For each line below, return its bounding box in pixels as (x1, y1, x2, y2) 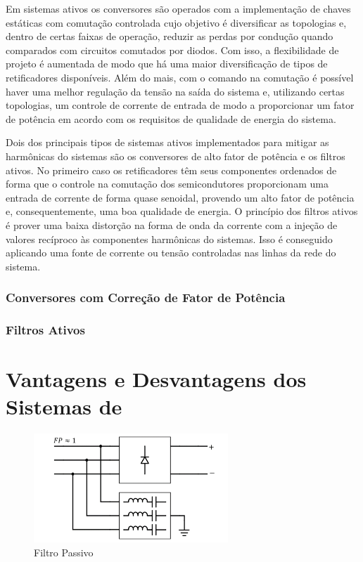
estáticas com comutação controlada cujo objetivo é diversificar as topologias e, (6, 15, 347, 30)
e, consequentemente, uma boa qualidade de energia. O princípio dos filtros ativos (6, 204, 358, 218)
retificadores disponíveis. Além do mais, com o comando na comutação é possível (6, 70, 354, 84)
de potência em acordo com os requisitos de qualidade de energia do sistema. (6, 111, 336, 126)
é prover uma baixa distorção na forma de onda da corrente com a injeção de (6, 217, 338, 232)
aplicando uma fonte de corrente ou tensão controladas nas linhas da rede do (6, 245, 336, 260)
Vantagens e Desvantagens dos (6, 365, 307, 393)
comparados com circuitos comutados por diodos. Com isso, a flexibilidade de (6, 42, 339, 57)
